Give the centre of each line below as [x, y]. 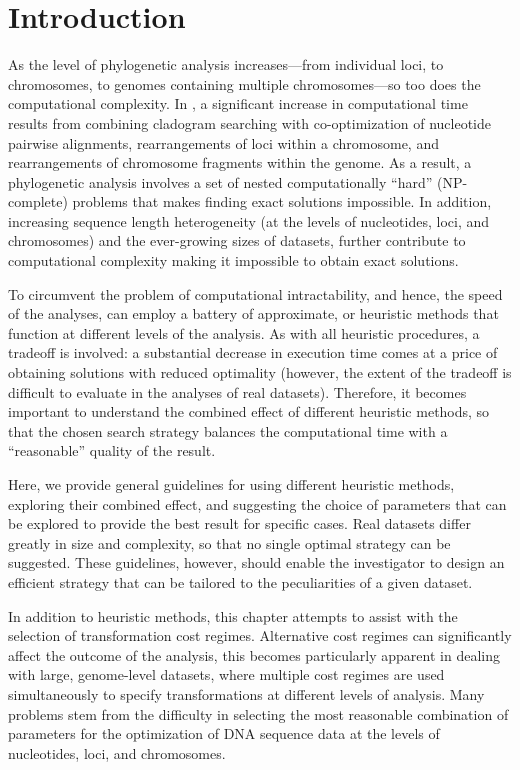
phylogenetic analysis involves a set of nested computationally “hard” [220, 181]
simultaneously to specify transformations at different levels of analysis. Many [246, 693]
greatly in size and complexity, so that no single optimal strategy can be [229, 542]
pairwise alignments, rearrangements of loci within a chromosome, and [223, 142]
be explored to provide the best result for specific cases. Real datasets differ [239, 523]
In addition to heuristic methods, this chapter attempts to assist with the [233, 615]
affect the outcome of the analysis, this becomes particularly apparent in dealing [254, 654]
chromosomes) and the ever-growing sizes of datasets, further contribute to [237, 240]
